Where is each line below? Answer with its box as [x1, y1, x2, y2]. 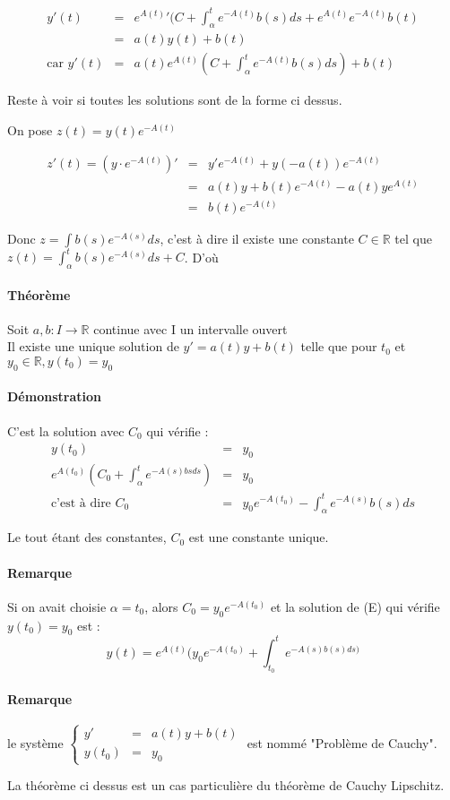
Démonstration [7, 387, 101, 406]
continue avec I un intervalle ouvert [93, 319, 288, 338]
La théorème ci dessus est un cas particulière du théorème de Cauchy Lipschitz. [7, 776, 445, 795]
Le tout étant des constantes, [7, 528, 167, 546]
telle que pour [300, 337, 377, 356]
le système [7, 733, 64, 752]
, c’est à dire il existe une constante [160, 228, 354, 247]
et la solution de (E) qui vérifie [270, 597, 440, 615]
